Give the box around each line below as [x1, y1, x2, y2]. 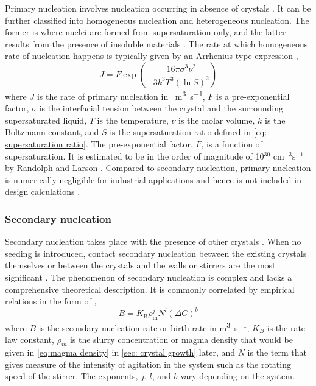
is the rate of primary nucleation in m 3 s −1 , [37, 88, 205, 102]
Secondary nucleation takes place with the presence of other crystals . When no [5, 235, 301, 248]
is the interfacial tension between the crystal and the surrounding [39, 102, 283, 114]
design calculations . [5, 185, 80, 198]
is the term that [247, 346, 307, 359]
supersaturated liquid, [5, 113, 87, 126]
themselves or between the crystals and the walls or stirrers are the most [5, 259, 276, 272]
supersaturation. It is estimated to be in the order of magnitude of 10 [5, 149, 264, 162]
